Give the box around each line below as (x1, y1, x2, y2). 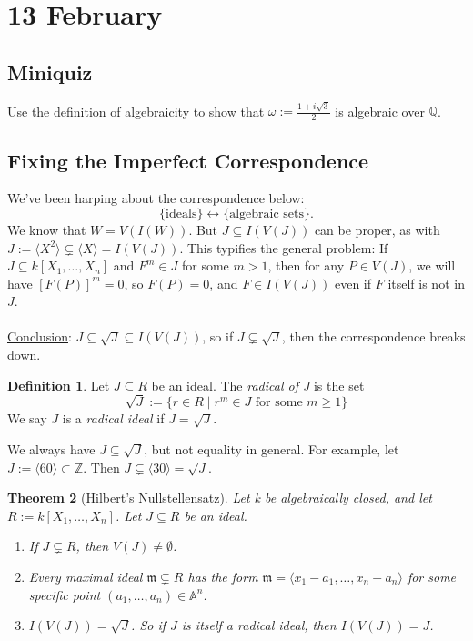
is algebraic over (335, 101, 425, 120)
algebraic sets (229, 207, 304, 220)
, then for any (267, 256, 345, 275)
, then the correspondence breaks (281, 327, 466, 346)
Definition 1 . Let (7, 375, 110, 394)
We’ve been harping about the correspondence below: (7, 188, 305, 208)
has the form (187, 566, 258, 585)
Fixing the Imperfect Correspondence (7, 146, 369, 174)
